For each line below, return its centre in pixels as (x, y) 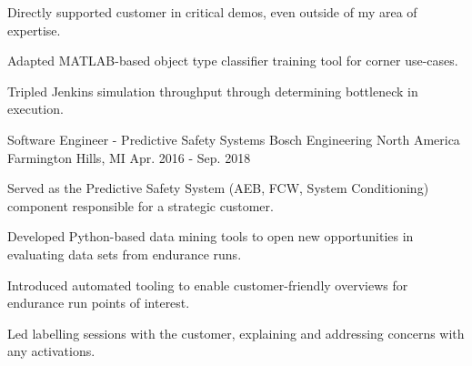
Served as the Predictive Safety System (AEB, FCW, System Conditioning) (218, 188)
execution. (35, 109)
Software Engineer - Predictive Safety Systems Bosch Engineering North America (234, 139)
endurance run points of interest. (99, 303)
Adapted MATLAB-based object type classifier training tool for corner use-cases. (233, 61)
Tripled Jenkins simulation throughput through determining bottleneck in (213, 91)
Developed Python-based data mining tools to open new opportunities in (211, 236)
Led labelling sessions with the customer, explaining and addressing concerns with (236, 333)
